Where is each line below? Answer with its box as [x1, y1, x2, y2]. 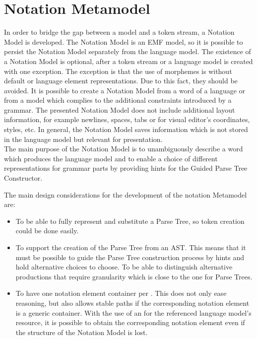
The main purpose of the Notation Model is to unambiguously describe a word [4, 143, 243, 154]
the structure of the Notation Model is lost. [15, 327, 148, 337]
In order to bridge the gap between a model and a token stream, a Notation [4, 27, 235, 37]
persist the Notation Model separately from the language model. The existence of [4, 46, 251, 57]
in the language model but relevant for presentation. [4, 134, 163, 144]
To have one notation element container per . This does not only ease [15, 288, 227, 298]
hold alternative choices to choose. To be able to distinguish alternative [15, 262, 233, 272]
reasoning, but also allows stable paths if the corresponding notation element [15, 297, 250, 308]
